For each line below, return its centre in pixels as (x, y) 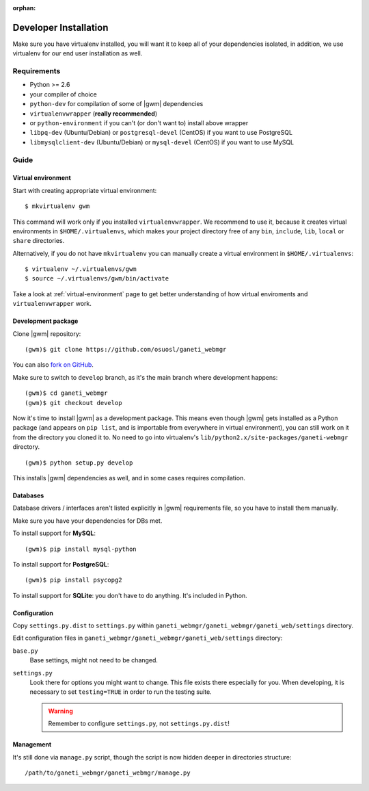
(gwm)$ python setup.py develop (79, 463)
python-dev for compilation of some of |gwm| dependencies (117, 104)
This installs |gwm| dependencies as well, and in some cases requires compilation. (129, 478)
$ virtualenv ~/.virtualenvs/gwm (81, 269)
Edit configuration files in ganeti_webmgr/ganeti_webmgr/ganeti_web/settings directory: (148, 638)
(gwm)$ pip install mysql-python (81, 549)
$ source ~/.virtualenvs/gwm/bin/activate (97, 278)
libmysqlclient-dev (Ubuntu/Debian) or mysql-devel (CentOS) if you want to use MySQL (162, 142)
